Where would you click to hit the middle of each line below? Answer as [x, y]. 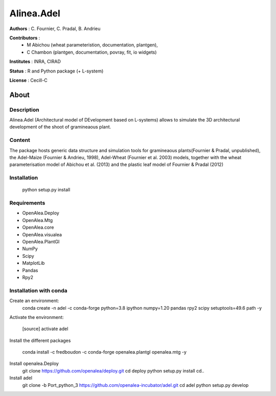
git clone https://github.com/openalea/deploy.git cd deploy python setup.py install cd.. [113, 370]
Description [24, 110]
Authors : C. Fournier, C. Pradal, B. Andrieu [55, 29]
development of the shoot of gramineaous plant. [60, 127]
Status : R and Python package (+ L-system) [56, 71]
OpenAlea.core [38, 228]
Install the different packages [40, 340]
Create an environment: [34, 301]
